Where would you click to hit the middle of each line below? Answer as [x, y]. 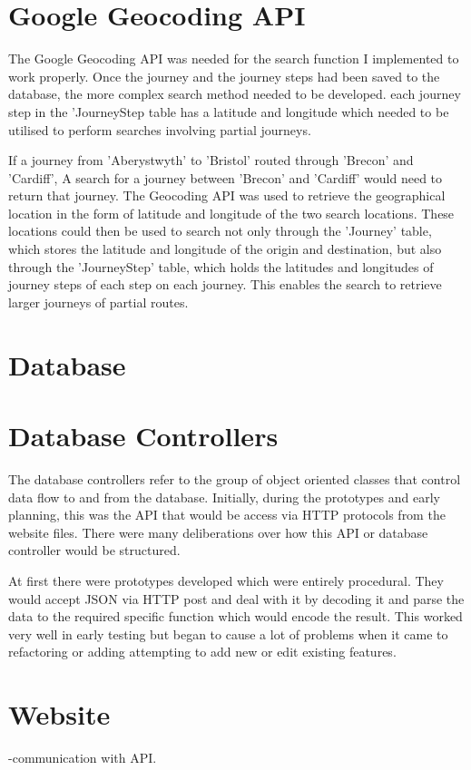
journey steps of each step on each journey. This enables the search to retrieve [225, 284]
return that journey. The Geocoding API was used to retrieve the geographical [227, 195]
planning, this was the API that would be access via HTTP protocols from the [227, 515]
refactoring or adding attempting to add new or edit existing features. [202, 652]
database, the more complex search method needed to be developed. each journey [235, 94]
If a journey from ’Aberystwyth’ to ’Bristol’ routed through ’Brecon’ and [211, 160]
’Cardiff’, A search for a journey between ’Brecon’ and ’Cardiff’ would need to [226, 177]
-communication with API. [83, 757]
